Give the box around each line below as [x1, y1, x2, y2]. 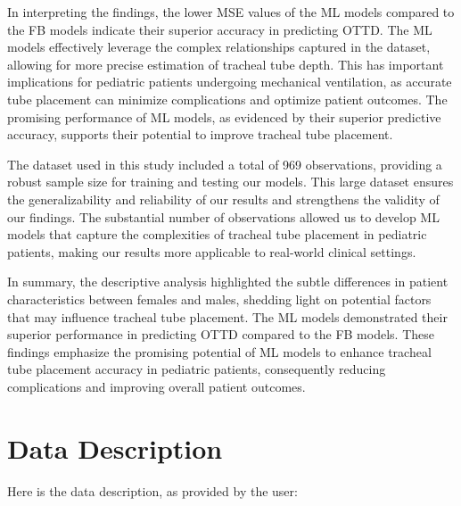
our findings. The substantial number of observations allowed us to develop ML [7, 207, 440, 226]
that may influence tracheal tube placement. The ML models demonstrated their [7, 307, 448, 326]
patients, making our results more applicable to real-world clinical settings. [7, 242, 416, 261]
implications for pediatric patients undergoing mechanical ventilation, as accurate [7, 72, 452, 91]
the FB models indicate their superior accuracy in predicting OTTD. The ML [7, 20, 432, 38]
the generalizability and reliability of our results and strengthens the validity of [7, 189, 440, 208]
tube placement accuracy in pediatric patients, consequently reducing [7, 360, 386, 378]
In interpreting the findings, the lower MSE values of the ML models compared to [7, 3, 455, 21]
